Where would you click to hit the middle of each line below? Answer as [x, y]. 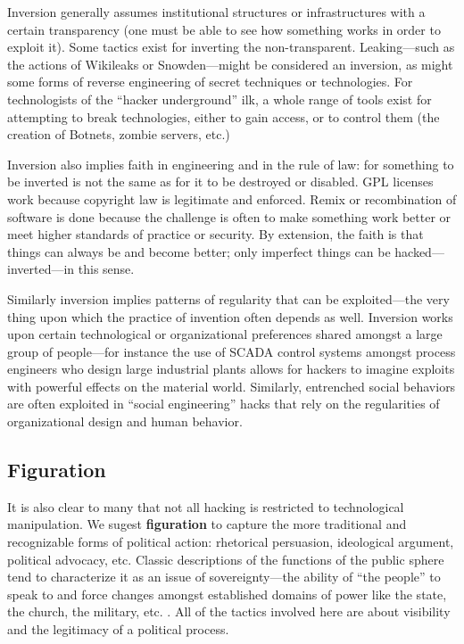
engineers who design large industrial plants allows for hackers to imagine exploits [231, 369]
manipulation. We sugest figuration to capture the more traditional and [207, 524]
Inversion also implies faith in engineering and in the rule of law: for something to [231, 164]
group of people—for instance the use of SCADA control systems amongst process [232, 351]
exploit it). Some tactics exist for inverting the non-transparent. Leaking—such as [231, 47]
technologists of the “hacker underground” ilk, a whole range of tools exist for [220, 99]
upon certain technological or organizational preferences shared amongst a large [225, 334]
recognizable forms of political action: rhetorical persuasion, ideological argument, [231, 542]
